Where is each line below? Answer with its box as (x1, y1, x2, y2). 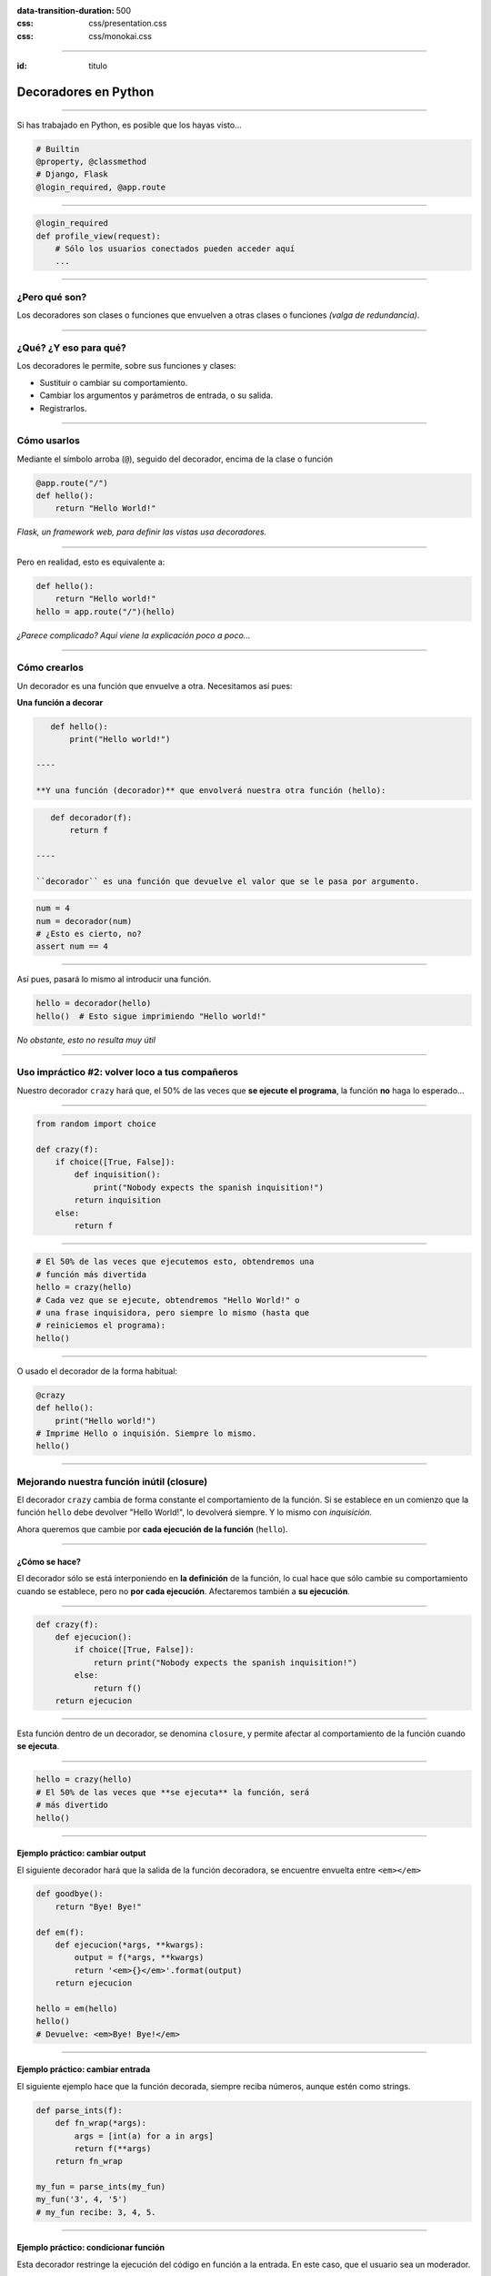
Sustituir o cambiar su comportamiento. (39, 377, 188, 388)
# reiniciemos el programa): (35, 1320, 166, 1331)
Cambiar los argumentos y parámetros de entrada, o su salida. (39, 390, 274, 401)
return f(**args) (74, 2143, 152, 2153)
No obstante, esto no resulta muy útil (16, 1034, 156, 1045)
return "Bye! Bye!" (55, 1901, 143, 1912)
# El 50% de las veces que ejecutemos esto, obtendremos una (35, 1256, 315, 1267)
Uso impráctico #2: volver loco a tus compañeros (16, 1066, 238, 1079)
